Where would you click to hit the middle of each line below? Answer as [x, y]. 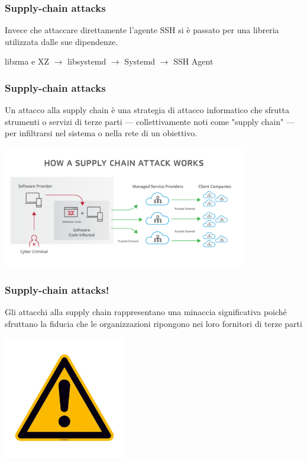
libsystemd [87, 61]
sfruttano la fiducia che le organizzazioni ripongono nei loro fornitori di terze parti [153, 323]
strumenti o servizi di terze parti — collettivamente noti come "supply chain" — [150, 121]
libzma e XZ [27, 61]
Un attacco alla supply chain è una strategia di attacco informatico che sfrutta [147, 110]
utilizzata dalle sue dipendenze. [62, 41]
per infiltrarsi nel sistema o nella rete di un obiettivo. [101, 133]
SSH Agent [193, 61]
